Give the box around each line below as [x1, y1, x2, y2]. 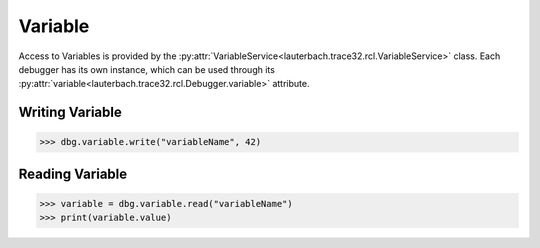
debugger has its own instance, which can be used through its [18, 63, 275, 75]
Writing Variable [18, 104, 122, 121]
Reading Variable [18, 165, 128, 182]
